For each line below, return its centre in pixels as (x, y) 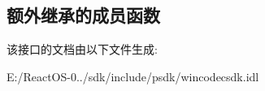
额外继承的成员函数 (83, 15)
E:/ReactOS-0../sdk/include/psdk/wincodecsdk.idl (133, 76)
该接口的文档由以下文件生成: (82, 49)
